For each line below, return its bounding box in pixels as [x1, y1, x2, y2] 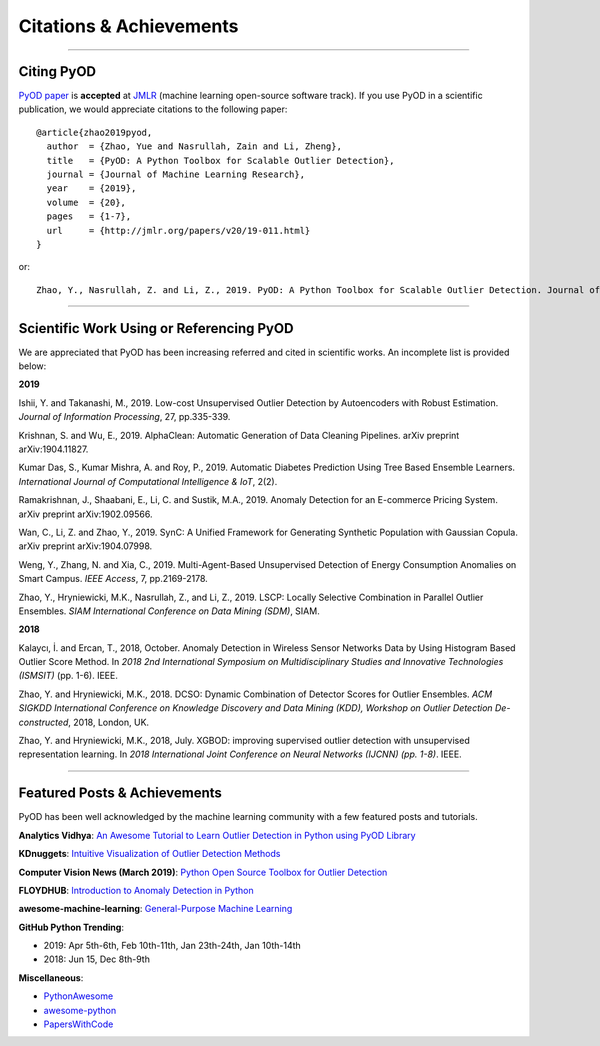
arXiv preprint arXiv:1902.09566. [18, 508, 153, 520]
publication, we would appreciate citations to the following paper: [18, 103, 288, 115]
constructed [18, 716, 69, 728]
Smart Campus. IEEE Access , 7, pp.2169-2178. [18, 573, 209, 585]
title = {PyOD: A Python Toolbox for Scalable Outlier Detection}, [46, 155, 395, 166]
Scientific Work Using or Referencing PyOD [18, 320, 294, 337]
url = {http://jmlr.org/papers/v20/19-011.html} [46, 225, 311, 236]
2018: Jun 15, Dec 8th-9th [43, 953, 150, 965]
